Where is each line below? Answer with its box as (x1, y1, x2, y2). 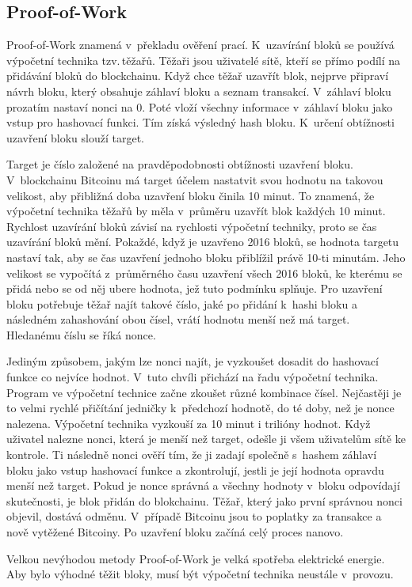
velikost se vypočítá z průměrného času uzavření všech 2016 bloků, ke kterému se (6, 264, 402, 281)
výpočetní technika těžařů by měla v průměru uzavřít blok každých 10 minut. (6, 203, 386, 219)
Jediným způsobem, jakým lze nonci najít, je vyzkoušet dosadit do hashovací (6, 353, 379, 369)
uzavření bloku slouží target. (6, 129, 145, 146)
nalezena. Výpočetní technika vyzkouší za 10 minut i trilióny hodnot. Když (6, 415, 371, 431)
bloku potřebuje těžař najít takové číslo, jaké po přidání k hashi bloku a (6, 295, 357, 312)
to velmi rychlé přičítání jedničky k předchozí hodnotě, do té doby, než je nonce (6, 400, 395, 416)
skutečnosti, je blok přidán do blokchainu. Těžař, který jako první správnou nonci (6, 492, 402, 509)
